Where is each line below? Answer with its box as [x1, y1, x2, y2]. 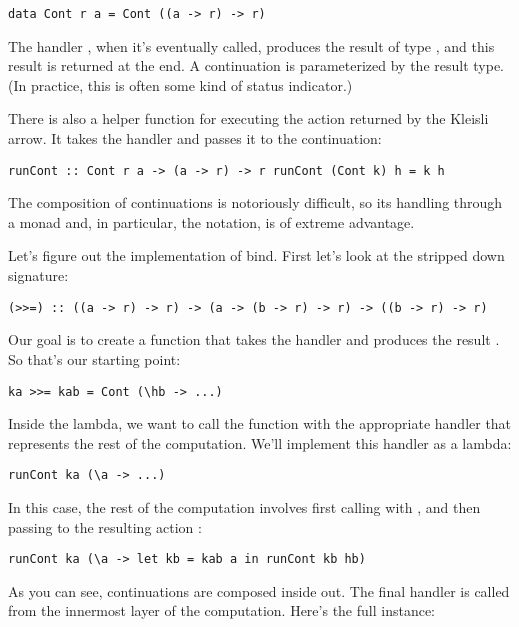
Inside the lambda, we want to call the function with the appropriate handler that [8, 413, 512, 434]
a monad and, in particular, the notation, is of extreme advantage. [8, 211, 415, 232]
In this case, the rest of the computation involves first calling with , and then [8, 497, 481, 517]
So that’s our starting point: [8, 348, 181, 369]
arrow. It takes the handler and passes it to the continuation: [8, 128, 382, 149]
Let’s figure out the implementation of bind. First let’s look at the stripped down [8, 245, 505, 266]
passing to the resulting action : [8, 516, 202, 537]
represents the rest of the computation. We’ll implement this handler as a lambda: [8, 432, 512, 453]
